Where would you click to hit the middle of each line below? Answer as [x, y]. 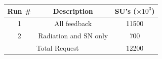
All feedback [73, 23]
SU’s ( [126, 11]
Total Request [58, 48]
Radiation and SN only [73, 36]
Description [73, 11]
